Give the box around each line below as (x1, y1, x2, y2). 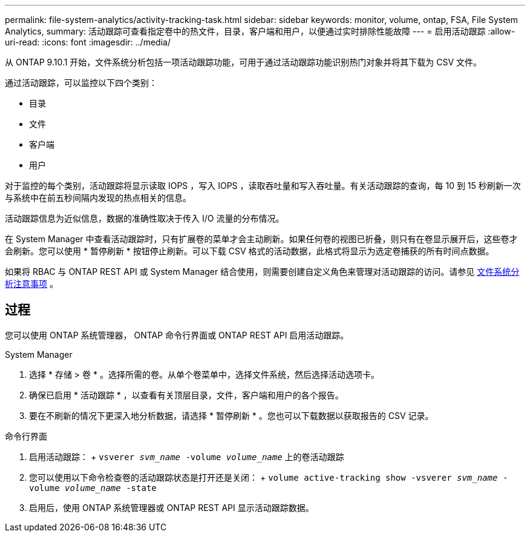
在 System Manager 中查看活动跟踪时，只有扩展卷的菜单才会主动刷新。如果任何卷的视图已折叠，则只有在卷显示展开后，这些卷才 (5, 234, 518, 244)
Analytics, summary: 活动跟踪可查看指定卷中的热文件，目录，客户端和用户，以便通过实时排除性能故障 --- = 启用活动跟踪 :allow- (5, 26, 515, 36)
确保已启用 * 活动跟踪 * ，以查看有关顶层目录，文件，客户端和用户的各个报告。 (29, 389, 344, 400)
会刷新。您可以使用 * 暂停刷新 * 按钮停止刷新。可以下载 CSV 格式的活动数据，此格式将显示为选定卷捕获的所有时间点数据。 (5, 246, 494, 256)
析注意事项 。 (5, 278, 58, 289)
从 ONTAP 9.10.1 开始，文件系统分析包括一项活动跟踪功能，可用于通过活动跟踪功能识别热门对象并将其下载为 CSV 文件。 (5, 57, 482, 67)
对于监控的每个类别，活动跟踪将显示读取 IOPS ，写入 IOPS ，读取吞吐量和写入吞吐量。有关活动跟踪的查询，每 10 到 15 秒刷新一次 (5, 180, 521, 191)
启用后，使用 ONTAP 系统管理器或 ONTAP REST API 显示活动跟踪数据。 (29, 502, 314, 513)
